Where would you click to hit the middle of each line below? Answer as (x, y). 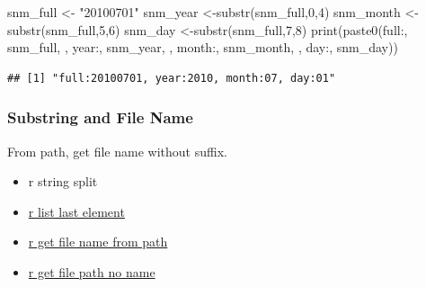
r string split (63, 181)
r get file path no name (92, 271)
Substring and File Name (100, 117)
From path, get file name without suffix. (117, 151)
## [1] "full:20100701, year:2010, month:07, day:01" (172, 78)
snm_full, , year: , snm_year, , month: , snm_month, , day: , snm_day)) (203, 47)
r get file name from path (98, 242)
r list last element (76, 211)
